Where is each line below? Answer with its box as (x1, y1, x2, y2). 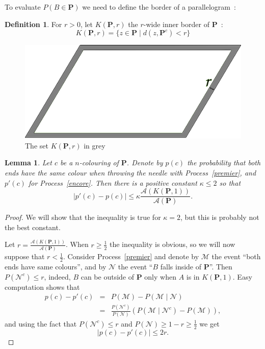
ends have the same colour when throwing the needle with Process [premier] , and (5, 167, 256, 178)
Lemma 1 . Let (5, 157, 52, 168)
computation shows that (5, 281, 80, 292)
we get (199, 318, 220, 329)
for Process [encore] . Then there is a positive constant (28, 177, 197, 188)
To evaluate (5, 2, 41, 12)
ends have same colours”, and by (5, 261, 107, 271)
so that (219, 177, 241, 188)
